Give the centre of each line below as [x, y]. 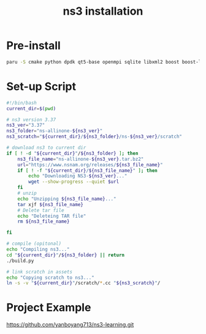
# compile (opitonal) [34, 244]
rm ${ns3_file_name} [44, 221]
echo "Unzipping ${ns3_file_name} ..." [67, 199]
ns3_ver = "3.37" [26, 125]
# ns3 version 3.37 [31, 120]
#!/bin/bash [21, 103]
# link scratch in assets [39, 272]
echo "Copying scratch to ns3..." [51, 277]
